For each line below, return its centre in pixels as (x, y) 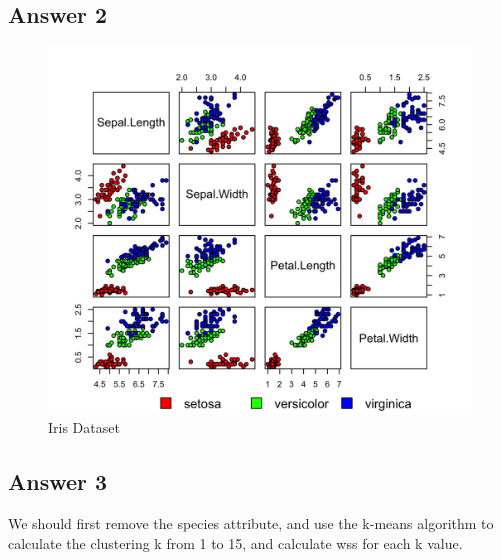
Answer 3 (58, 481)
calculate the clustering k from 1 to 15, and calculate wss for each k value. (235, 542)
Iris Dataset (84, 427)
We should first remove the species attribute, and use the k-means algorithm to (251, 523)
